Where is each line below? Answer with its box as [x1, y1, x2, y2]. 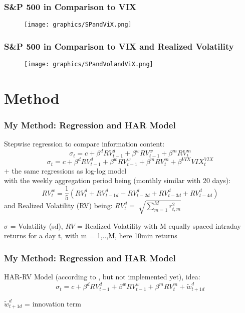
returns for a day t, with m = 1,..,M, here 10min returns [4, 230, 177, 241]
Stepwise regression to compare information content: [4, 138, 165, 149]
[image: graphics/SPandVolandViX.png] [24, 61, 153, 68]
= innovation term [25, 298, 81, 308]
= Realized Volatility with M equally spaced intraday [77, 220, 241, 231]
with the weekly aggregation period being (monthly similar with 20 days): [4, 175, 231, 186]
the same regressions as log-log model [12, 165, 127, 176]
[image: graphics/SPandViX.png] [24, 21, 132, 29]
